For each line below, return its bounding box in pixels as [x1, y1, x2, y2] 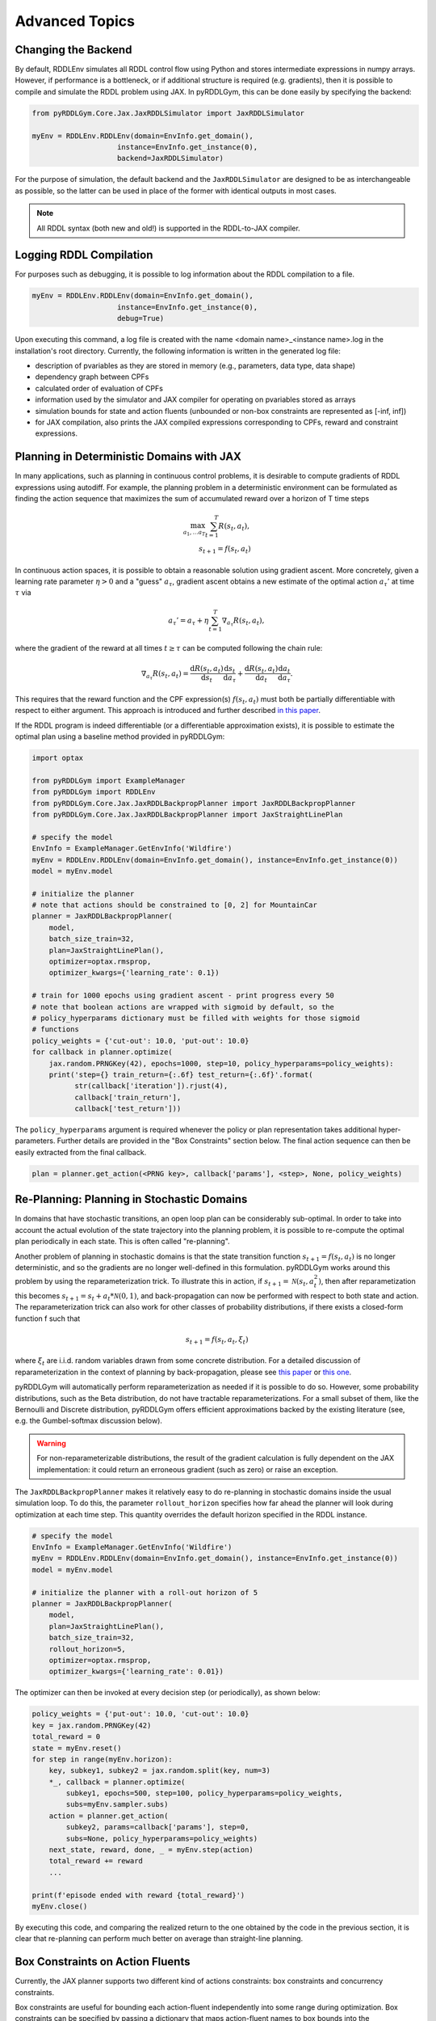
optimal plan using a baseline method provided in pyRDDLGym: [15, 732, 225, 741]
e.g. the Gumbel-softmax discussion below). [15, 1416, 163, 1426]
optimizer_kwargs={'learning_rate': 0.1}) [48, 968, 220, 977]
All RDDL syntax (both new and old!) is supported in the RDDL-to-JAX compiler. [36, 223, 300, 233]
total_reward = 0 [31, 1732, 101, 1741]
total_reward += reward [48, 1856, 143, 1866]
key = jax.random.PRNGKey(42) [31, 1720, 152, 1730]
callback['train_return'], [73, 1092, 182, 1102]
